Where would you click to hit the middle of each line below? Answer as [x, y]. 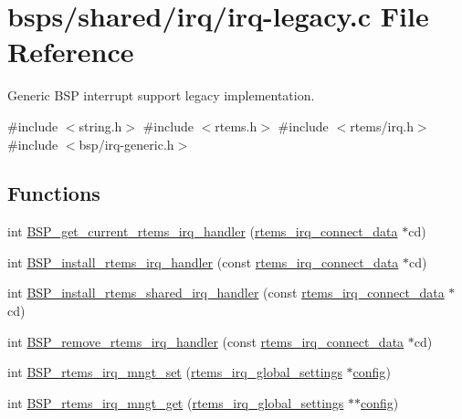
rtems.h [236, 126]
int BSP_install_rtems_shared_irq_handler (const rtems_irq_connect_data [226, 293]
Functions [54, 193]
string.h [100, 126]
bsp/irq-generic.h [126, 144]
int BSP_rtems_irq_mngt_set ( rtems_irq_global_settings [175, 372]
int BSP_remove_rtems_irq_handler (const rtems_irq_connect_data [206, 341]
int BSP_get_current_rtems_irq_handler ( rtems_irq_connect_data [203, 231]
